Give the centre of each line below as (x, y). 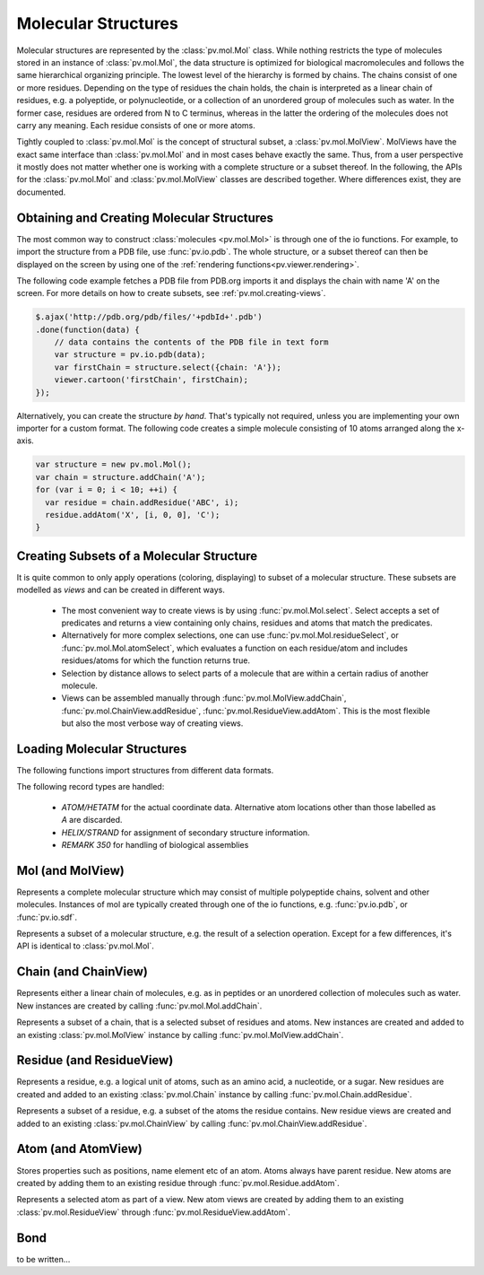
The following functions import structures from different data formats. (145, 771)
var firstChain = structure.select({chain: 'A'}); (168, 367)
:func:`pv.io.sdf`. (47, 917)
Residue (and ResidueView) (95, 1060)
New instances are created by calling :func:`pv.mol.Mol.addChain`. (139, 1006)
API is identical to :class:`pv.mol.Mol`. (85, 946)
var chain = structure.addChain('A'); (121, 477)
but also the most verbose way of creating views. (152, 723)
